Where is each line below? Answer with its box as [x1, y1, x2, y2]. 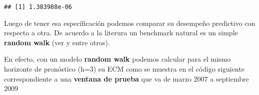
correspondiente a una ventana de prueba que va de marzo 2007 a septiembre [4, 73, 249, 84]
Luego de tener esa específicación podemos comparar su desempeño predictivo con [4, 17, 255, 28]
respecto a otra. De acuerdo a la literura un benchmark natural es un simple [4, 27, 238, 38]
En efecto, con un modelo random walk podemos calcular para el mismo [4, 54, 231, 64]
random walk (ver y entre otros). [4, 37, 110, 47]
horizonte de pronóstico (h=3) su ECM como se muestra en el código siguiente [4, 64, 244, 74]
